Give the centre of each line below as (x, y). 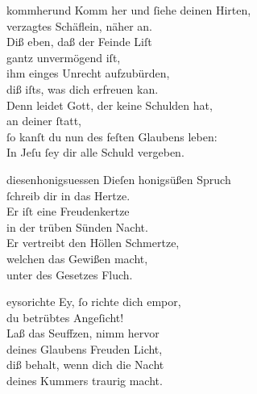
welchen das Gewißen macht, (77, 258)
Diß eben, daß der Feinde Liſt (79, 42)
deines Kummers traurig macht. (85, 381)
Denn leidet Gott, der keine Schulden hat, (110, 105)
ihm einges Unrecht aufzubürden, (88, 73)
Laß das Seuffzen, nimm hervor (83, 333)
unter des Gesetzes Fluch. (70, 274)
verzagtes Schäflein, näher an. (79, 25)
